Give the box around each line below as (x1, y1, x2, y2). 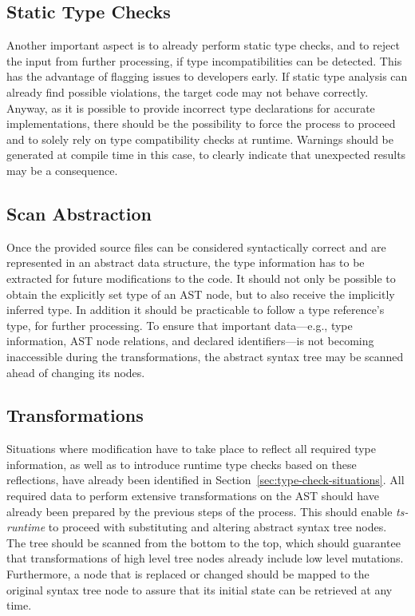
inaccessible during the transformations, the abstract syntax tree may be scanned (6, 348, 404, 364)
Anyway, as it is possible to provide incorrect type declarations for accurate (6, 99, 375, 116)
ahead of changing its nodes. (6, 364, 145, 380)
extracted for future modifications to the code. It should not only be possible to (6, 269, 396, 286)
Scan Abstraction (6, 201, 152, 225)
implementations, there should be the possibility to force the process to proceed (6, 115, 396, 132)
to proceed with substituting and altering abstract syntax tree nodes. (48, 519, 387, 535)
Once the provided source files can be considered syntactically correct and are (6, 238, 386, 255)
